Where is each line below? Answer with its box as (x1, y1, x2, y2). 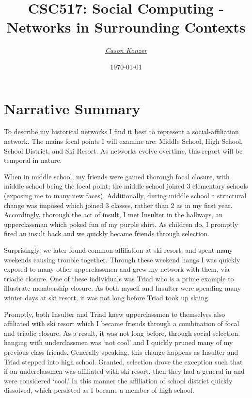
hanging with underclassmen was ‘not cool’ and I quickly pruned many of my (4, 337, 233, 347)
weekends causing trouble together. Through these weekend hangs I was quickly (4, 254, 240, 264)
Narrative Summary (4, 98, 141, 118)
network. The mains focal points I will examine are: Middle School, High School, (4, 136, 243, 146)
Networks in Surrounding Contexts (6, 17, 246, 37)
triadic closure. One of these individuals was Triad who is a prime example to (4, 273, 234, 283)
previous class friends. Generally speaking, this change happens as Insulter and (4, 346, 238, 357)
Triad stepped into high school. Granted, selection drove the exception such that (4, 356, 243, 366)
